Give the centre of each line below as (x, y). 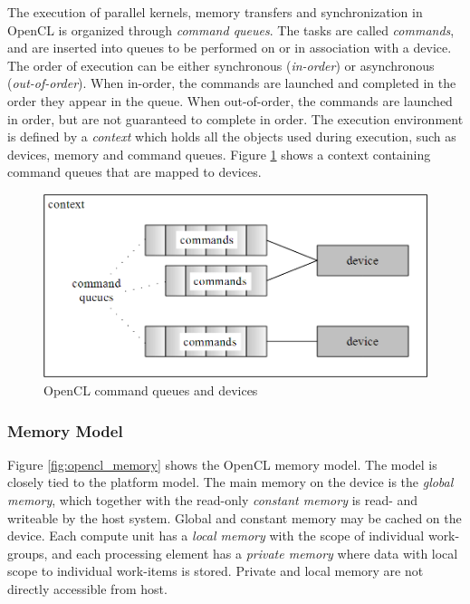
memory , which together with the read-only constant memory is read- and (213, 499)
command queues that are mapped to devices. (134, 172)
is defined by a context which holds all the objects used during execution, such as (232, 136)
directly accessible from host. (87, 588)
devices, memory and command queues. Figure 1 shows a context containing (219, 154)
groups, (28, 553)
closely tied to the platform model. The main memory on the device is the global (230, 482)
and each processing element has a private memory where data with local (255, 553)
